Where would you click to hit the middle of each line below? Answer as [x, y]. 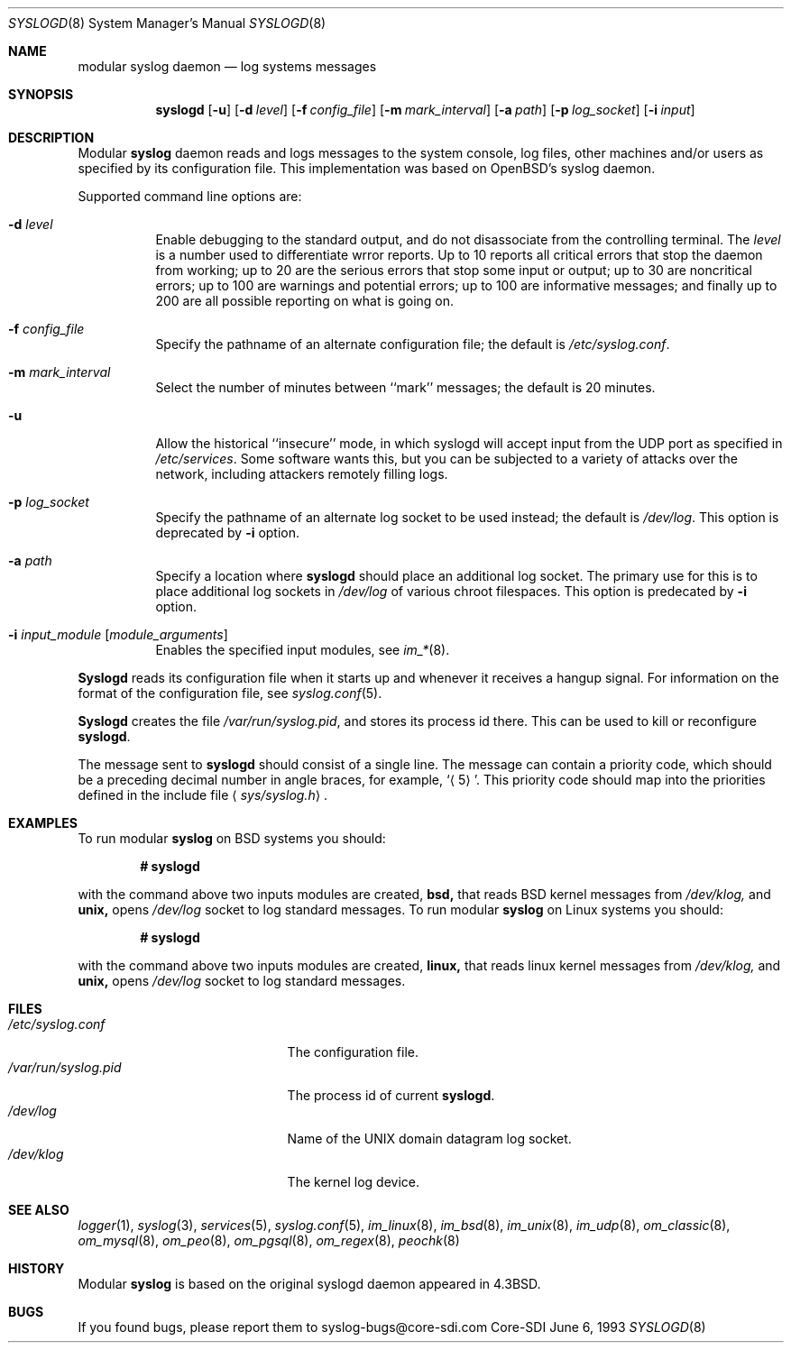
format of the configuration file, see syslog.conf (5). [230, 693]
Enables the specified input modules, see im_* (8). [303, 650]
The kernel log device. [354, 1182]
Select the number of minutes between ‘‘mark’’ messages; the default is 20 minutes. [405, 387]
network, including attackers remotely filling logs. [302, 474]
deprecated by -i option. [228, 533]
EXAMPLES [43, 823]
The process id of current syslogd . [391, 1095]
